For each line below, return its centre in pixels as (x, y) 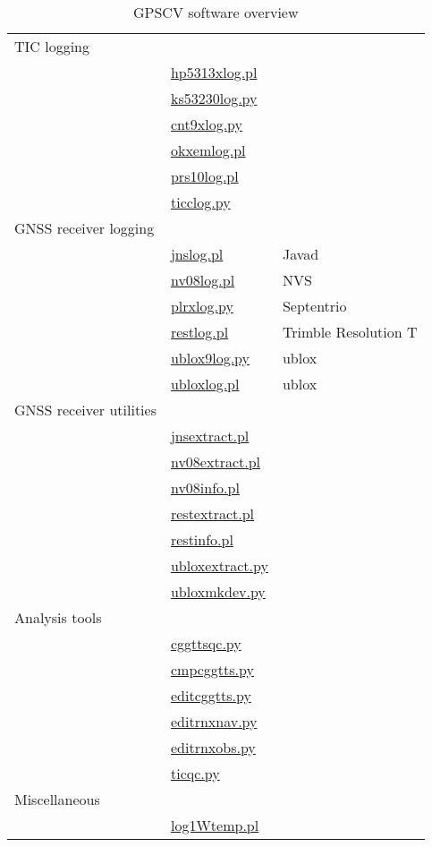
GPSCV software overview (216, 12)
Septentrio (314, 306)
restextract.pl (212, 513)
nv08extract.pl (216, 462)
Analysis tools (58, 617)
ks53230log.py (214, 98)
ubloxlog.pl (205, 384)
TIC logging (52, 46)
